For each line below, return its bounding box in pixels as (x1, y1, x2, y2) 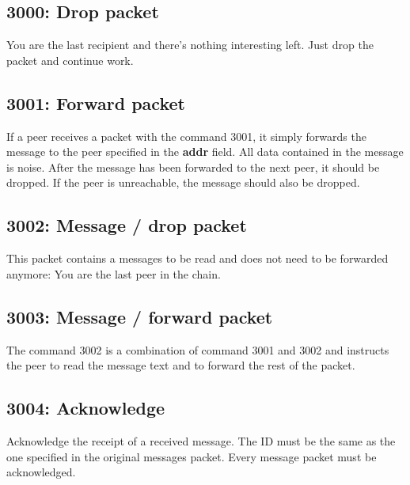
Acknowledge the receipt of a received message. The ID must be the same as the (6, 432, 396, 449)
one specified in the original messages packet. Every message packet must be (6, 448, 377, 464)
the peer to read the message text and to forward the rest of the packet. (6, 357, 355, 373)
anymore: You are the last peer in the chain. (6, 265, 221, 282)
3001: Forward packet (6, 90, 185, 115)
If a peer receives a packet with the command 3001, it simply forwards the (6, 127, 366, 144)
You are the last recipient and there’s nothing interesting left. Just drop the (6, 36, 374, 53)
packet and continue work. (6, 51, 134, 68)
